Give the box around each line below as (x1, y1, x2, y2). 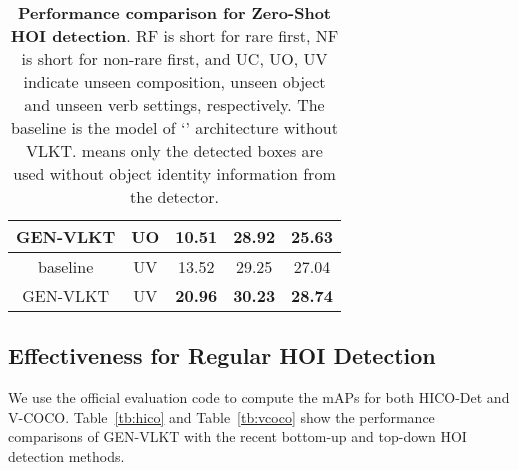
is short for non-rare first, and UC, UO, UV (21, 47, 328, 70)
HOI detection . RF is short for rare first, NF (10, 24, 339, 47)
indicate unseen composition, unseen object (23, 70, 326, 93)
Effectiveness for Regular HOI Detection (8, 340, 436, 371)
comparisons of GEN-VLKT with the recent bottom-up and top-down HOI (8, 426, 467, 447)
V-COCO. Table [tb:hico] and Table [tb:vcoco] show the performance (8, 406, 435, 427)
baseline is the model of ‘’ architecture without (11, 116, 338, 139)
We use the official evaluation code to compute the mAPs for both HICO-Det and (8, 387, 510, 408)
